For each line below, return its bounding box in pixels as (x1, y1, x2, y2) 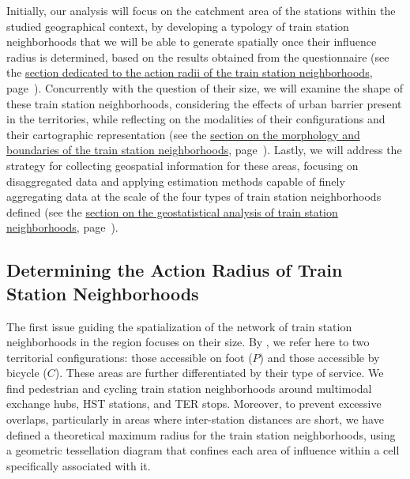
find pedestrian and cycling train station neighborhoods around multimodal (6, 379, 372, 396)
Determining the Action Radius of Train (6, 258, 343, 282)
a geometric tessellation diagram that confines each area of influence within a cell (6, 442, 400, 458)
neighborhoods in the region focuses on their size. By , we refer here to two (6, 334, 370, 350)
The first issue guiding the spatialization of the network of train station (6, 318, 352, 334)
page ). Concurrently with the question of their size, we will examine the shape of (6, 79, 403, 96)
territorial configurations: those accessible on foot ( (6, 349, 253, 365)
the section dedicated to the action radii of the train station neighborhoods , (6, 64, 373, 81)
